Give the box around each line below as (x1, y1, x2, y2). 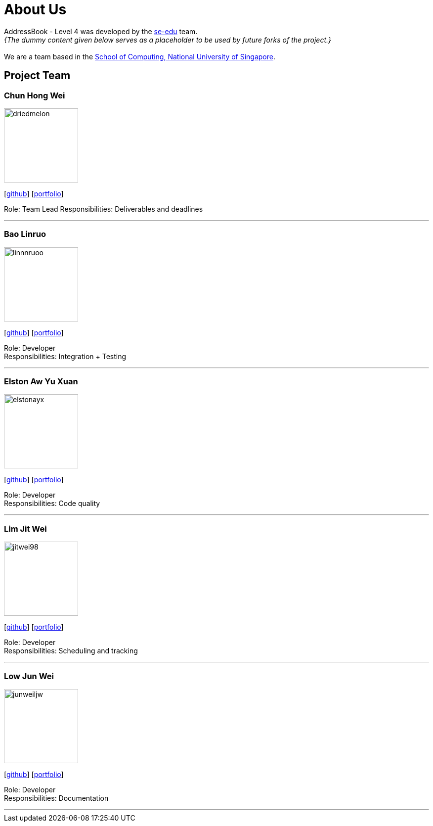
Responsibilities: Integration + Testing (4, 352, 127, 361)
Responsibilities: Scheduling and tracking (4, 646, 138, 655)
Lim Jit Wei (4, 523, 47, 534)
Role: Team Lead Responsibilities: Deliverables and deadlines (4, 204, 203, 213)
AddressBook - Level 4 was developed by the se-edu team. (4, 27, 198, 36)
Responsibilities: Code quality (4, 499, 100, 508)
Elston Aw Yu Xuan (4, 376, 78, 387)
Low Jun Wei (4, 671, 54, 681)
